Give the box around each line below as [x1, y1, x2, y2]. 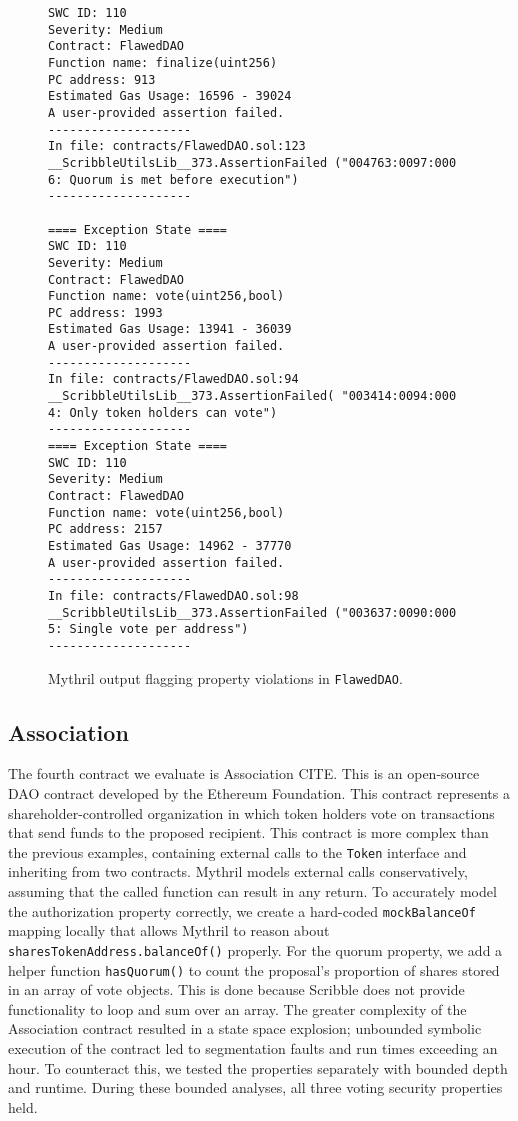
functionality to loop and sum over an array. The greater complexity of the [8, 998, 467, 1019]
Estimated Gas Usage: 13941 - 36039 [48, 322, 292, 337]
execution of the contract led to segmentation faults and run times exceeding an [8, 1038, 498, 1059]
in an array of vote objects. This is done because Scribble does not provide [8, 979, 465, 1000]
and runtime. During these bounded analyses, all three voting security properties [8, 1077, 503, 1098]
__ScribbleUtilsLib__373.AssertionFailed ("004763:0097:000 [48, 155, 457, 170]
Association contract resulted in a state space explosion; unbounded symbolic [8, 1018, 482, 1039]
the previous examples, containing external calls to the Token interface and [8, 841, 467, 862]
